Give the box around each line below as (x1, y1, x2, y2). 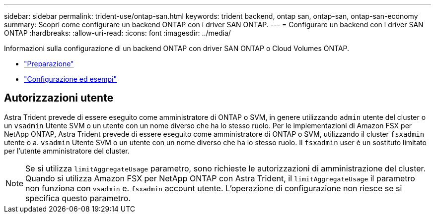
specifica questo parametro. (25, 193, 131, 203)
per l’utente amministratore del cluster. (4, 146, 130, 155)
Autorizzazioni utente (4, 92, 114, 105)
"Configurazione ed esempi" (24, 75, 117, 83)
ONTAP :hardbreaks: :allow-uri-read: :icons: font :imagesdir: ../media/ (4, 29, 231, 37)
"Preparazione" (24, 59, 74, 68)
